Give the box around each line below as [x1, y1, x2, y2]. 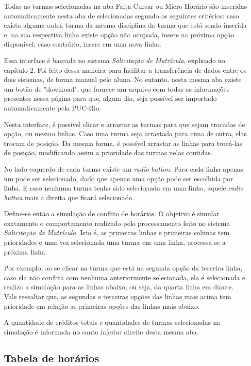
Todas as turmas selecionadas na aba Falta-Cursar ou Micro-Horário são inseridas [4, 1, 247, 11]
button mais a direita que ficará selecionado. [4, 192, 134, 202]
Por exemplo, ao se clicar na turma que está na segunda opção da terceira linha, [4, 263, 243, 273]
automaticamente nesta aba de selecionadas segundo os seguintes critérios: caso [4, 10, 239, 20]
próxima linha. [4, 246, 47, 256]
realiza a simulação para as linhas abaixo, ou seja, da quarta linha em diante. [4, 282, 234, 292]
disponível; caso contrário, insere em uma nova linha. [4, 39, 161, 49]
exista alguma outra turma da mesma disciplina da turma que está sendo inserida [4, 20, 247, 30]
